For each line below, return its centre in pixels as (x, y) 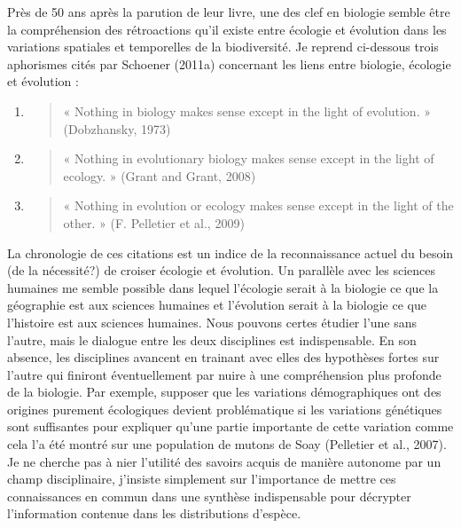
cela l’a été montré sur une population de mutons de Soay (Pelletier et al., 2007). (227, 444)
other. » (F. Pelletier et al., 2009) (154, 222)
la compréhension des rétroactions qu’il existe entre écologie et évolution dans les (227, 29)
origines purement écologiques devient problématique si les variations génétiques (225, 409)
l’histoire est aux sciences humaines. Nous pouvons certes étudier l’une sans (212, 322)
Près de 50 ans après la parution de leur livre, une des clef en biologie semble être (229, 12)
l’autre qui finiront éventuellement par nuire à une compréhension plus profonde (224, 374)
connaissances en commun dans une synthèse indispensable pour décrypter (209, 496)
